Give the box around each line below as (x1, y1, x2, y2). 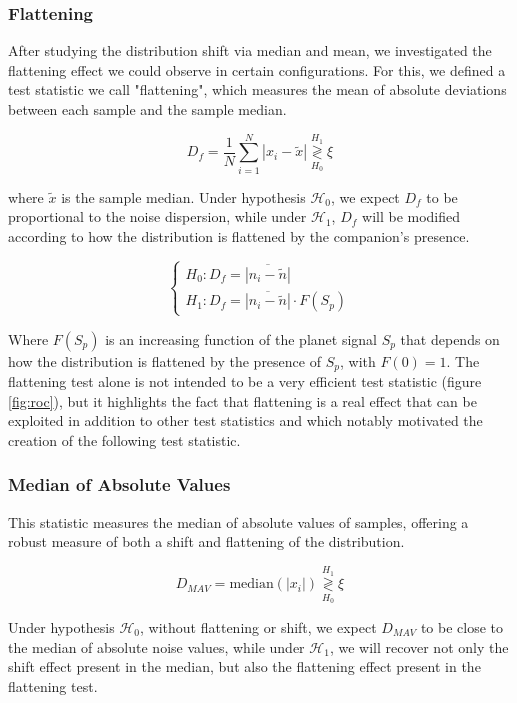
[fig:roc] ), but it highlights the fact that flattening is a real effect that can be (8, 390, 477, 411)
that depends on (400, 328, 500, 349)
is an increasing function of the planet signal (105, 328, 377, 349)
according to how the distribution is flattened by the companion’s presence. (8, 225, 470, 246)
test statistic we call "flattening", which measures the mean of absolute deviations (8, 79, 507, 100)
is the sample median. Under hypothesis (61, 186, 306, 207)
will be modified (362, 206, 461, 227)
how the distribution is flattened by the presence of (8, 350, 321, 371)
